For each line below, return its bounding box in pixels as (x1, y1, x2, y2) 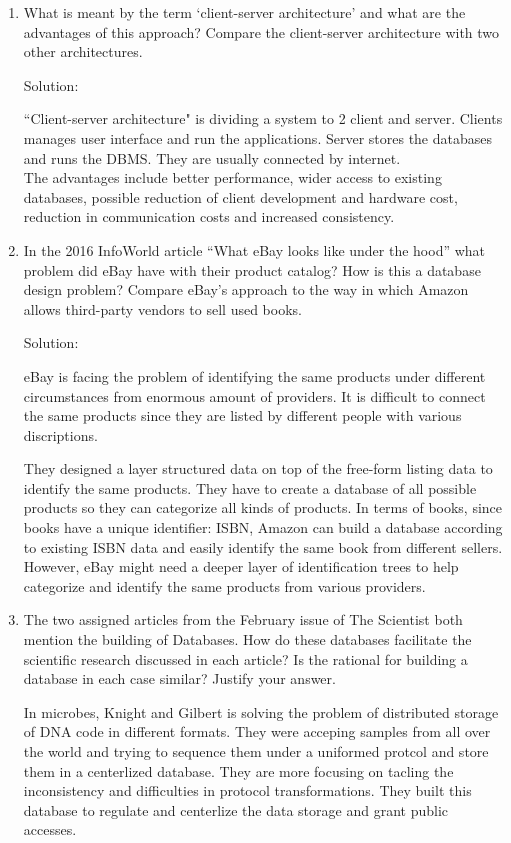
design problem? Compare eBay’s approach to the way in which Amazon (23, 279, 469, 300)
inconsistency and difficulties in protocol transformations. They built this (23, 780, 472, 801)
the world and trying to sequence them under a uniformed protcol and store (23, 741, 489, 761)
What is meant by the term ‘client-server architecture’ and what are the (23, 2, 466, 22)
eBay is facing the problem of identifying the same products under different (23, 365, 486, 386)
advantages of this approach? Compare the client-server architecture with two (23, 21, 500, 42)
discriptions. (23, 424, 98, 445)
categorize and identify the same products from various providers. (23, 575, 426, 596)
